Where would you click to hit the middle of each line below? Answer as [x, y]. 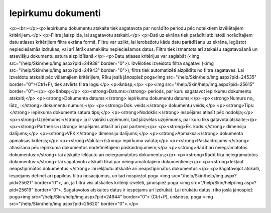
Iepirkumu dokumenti [55, 13]
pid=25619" [21, 190]
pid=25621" [21, 183]
